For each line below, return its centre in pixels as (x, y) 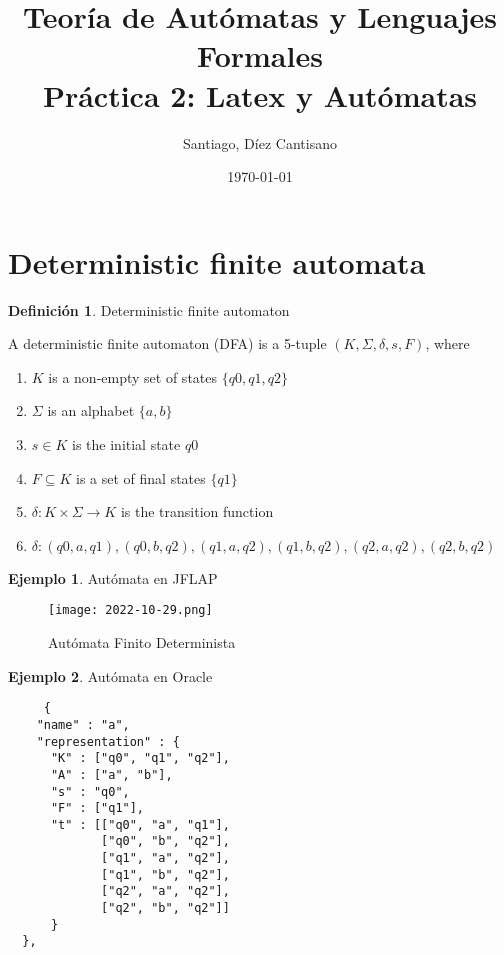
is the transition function (197, 511)
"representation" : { (108, 741)
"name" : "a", (83, 724)
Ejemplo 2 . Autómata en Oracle (110, 675)
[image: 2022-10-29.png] (130, 610)
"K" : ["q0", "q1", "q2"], (140, 758)
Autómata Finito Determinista (142, 642)
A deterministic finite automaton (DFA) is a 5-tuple (167, 343)
